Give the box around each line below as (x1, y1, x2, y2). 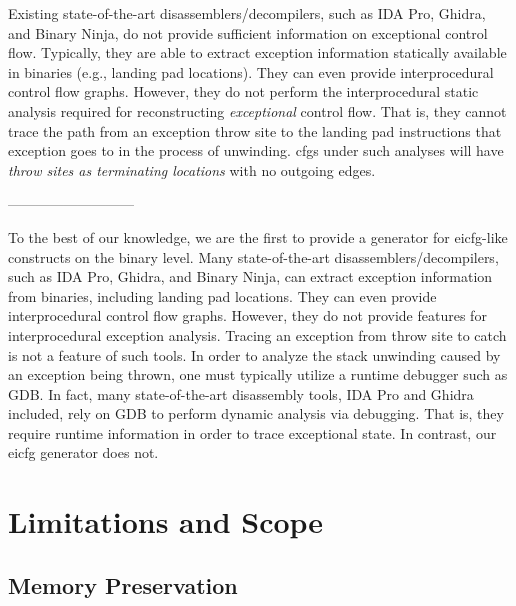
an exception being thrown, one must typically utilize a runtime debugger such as (8, 364, 508, 385)
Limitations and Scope (8, 501, 324, 542)
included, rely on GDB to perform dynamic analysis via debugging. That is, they (8, 403, 504, 424)
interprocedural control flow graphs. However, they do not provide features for (8, 305, 487, 326)
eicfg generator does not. (8, 442, 159, 463)
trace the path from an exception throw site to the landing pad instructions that (8, 120, 502, 141)
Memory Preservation (8, 569, 238, 600)
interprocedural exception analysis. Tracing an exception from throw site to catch (8, 324, 507, 345)
